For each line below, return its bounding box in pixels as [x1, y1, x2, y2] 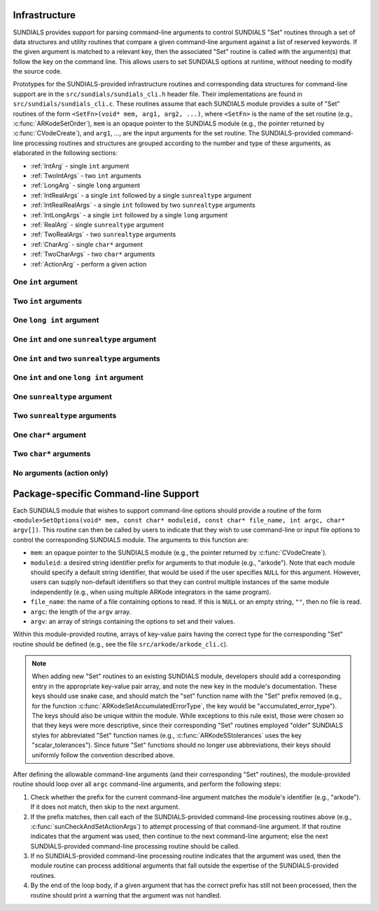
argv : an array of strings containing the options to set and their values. [30, 617, 236, 626]
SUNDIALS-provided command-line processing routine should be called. [30, 842, 240, 850]
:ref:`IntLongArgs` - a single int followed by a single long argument [30, 210, 228, 219]
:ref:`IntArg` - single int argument [30, 161, 129, 170]
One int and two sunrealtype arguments [13, 353, 161, 363]
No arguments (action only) [13, 468, 108, 478]
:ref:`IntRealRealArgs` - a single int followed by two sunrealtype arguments [30, 201, 255, 210]
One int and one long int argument [13, 372, 143, 382]
